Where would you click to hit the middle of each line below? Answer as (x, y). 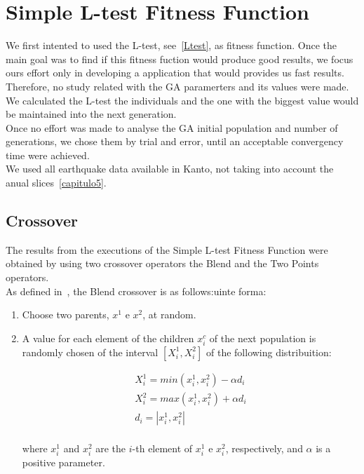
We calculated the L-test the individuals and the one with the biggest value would (182, 100)
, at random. (169, 314)
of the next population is (263, 338)
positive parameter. (63, 462)
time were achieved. (48, 155)
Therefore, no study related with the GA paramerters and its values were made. (177, 86)
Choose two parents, (66, 314)
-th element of (162, 448)
